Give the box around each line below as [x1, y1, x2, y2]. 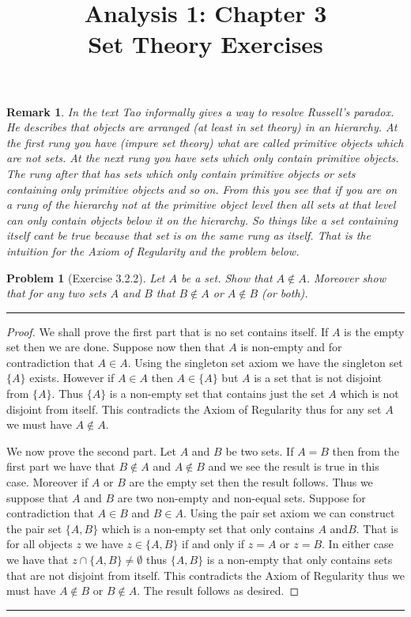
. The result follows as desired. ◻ [137, 582, 300, 599]
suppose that [6, 489, 69, 505]
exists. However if [29, 369, 115, 386]
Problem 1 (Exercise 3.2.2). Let [6, 269, 165, 286]
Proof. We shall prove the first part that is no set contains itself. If [6, 323, 329, 339]
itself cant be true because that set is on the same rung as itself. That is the [6, 227, 371, 244]
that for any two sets [6, 285, 107, 301]
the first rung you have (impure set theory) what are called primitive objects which [6, 134, 404, 150]
